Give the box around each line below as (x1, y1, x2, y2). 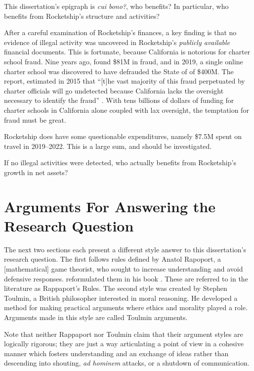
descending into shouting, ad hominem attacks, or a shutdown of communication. (4, 358, 250, 368)
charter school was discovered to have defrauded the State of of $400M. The (4, 66, 234, 76)
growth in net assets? (4, 167, 68, 177)
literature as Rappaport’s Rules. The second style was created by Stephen (4, 283, 227, 293)
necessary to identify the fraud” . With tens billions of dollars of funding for (4, 95, 234, 105)
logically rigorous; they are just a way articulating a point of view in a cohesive (4, 338, 244, 349)
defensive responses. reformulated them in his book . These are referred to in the (4, 273, 248, 283)
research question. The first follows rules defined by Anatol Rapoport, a (4, 254, 221, 264)
